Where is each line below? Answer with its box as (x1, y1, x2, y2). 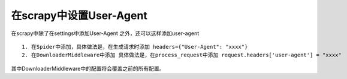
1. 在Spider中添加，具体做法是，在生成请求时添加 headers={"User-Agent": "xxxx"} (22, 43, 248, 50)
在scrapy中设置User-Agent (11, 9, 148, 22)
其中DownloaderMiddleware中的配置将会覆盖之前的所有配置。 (11, 65, 165, 72)
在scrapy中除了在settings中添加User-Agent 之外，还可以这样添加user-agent (11, 30, 200, 37)
